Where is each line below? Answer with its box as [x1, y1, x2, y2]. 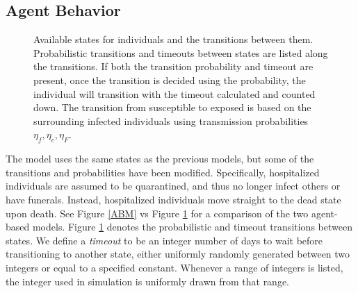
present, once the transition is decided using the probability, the [33, 72, 306, 87]
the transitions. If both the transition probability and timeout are [33, 59, 314, 74]
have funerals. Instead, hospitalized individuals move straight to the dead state [6, 192, 341, 206]
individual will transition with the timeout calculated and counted [33, 86, 316, 101]
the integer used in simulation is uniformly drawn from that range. [6, 274, 290, 288]
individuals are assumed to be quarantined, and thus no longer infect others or [6, 178, 341, 193]
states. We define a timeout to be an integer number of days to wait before [6, 233, 323, 247]
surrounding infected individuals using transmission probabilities [33, 113, 309, 128]
